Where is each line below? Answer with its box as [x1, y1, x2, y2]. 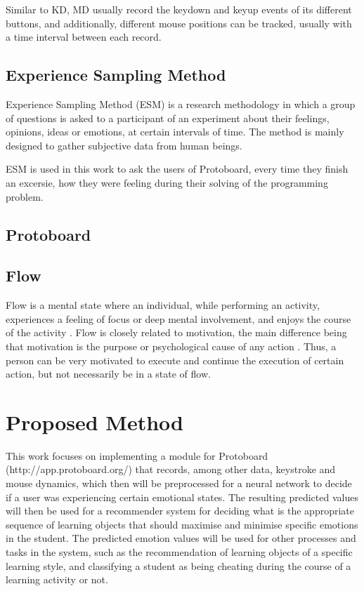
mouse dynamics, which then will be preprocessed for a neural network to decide [6, 476, 352, 490]
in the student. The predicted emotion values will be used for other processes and [6, 531, 356, 545]
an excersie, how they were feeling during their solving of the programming [6, 175, 328, 190]
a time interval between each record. [6, 29, 162, 44]
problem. [6, 189, 44, 204]
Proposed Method [6, 407, 183, 436]
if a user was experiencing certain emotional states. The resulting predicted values [6, 489, 358, 504]
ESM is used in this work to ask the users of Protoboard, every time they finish [6, 161, 349, 176]
